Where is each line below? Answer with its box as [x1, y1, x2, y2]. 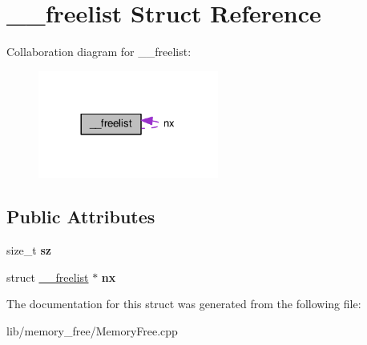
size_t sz [6, 242, 51, 259]
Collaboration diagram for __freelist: [6, 43, 192, 60]
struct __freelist [6, 268, 89, 285]
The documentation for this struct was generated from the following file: [6, 295, 361, 312]
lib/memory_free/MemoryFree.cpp [6, 323, 178, 339]
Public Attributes [6, 204, 155, 229]
